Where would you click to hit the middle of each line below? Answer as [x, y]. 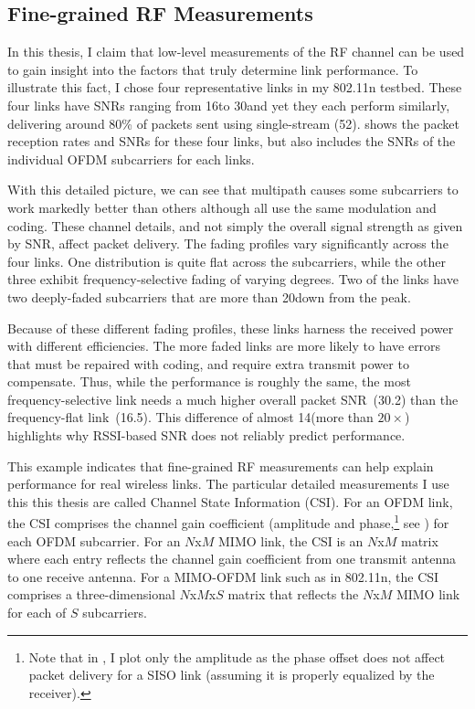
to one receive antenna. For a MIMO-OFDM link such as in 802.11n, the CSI [223, 576]
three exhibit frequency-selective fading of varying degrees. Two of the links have [233, 279]
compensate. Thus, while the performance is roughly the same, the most [209, 381]
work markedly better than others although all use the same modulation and [222, 207]
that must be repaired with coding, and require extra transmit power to [208, 363]
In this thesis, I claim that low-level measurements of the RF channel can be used [236, 52]
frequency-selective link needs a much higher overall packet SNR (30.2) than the [233, 399]
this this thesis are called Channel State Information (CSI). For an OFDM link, [230, 501]
